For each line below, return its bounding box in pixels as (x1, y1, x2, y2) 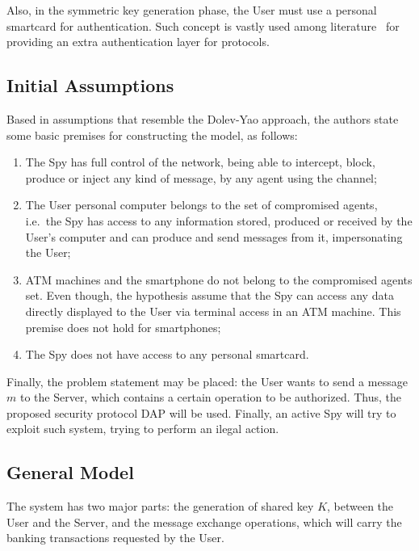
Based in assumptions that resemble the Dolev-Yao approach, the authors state (6, 110, 399, 127)
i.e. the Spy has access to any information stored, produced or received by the (25, 212, 413, 229)
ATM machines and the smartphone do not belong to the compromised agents (25, 271, 413, 288)
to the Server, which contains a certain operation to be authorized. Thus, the (19, 389, 402, 406)
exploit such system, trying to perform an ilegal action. (6, 420, 279, 437)
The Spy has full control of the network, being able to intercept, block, (25, 154, 375, 170)
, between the (327, 498, 394, 515)
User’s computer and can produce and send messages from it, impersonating (25, 228, 403, 245)
